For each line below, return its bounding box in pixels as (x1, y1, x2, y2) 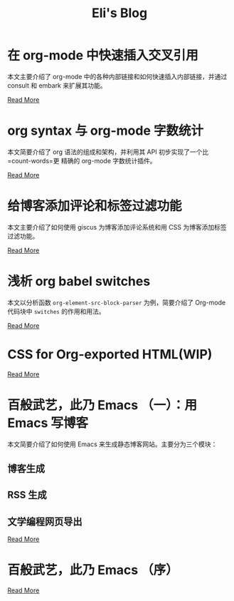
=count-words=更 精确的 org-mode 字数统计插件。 (7, 156, 156, 165)
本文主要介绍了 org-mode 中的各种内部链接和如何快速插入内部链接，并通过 (7, 72, 228, 81)
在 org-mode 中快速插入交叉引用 (7, 48, 198, 63)
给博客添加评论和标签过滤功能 (7, 198, 183, 215)
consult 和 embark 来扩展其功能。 (7, 81, 107, 90)
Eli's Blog (91, 5, 148, 21)
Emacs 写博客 (7, 415, 89, 431)
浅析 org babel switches (7, 273, 151, 289)
